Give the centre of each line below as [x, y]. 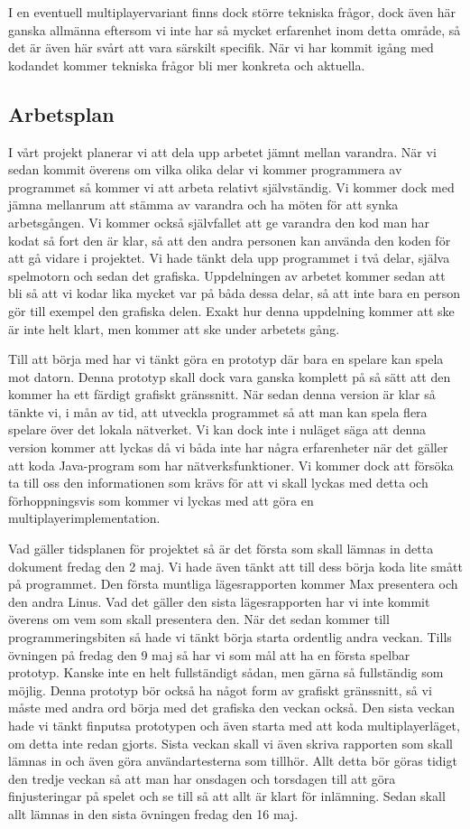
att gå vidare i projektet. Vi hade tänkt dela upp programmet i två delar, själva [229, 258]
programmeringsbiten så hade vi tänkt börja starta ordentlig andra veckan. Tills [230, 637]
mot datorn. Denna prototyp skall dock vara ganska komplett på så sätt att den [230, 376]
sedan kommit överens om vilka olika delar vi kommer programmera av [205, 169]
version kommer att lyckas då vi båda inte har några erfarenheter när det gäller [228, 447]
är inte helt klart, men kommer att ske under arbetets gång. [174, 328]
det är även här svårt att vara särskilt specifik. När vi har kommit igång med [221, 47]
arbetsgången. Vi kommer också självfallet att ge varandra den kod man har [219, 222]
